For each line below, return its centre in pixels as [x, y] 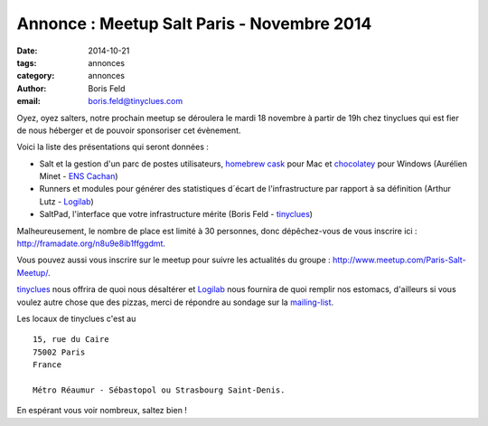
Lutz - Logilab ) [66, 201]
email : [28, 101]
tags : [27, 62]
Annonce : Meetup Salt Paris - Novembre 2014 [194, 24]
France [47, 365]
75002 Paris [59, 352]
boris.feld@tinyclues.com [136, 101]
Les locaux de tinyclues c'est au [76, 318]
